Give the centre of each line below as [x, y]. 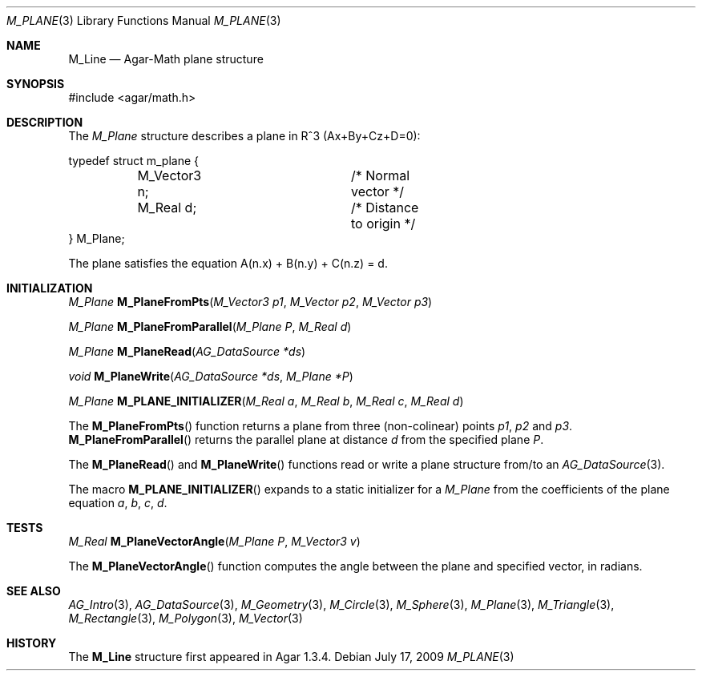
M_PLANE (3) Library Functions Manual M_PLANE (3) [144, 20]
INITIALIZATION [50, 288]
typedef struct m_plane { [134, 161]
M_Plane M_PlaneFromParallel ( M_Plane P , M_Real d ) [210, 326]
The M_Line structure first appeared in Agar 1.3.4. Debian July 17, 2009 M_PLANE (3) [291, 657]
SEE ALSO [34, 591]
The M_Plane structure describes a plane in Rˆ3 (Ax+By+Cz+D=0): [244, 136]
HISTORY [32, 643]
